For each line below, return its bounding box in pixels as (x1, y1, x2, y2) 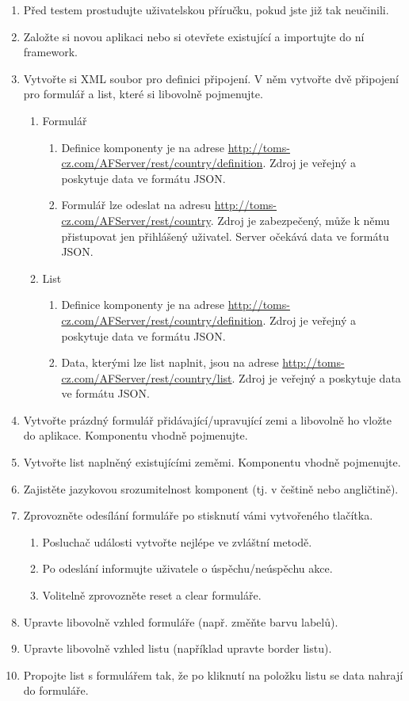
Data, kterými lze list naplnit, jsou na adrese (61, 354, 279, 371)
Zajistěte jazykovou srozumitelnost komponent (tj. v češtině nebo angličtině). (23, 480, 399, 497)
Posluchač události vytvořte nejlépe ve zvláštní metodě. (42, 533, 312, 550)
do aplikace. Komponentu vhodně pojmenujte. (23, 427, 248, 444)
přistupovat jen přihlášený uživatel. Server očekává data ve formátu (61, 227, 389, 244)
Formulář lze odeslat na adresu (61, 196, 212, 213)
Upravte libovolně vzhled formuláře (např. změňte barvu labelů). (23, 613, 338, 630)
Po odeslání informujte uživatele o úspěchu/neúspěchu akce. (42, 560, 333, 577)
